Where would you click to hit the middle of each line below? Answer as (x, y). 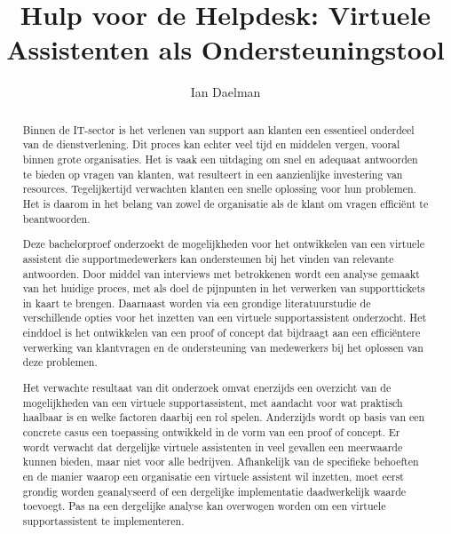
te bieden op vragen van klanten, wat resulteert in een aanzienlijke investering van (213, 174)
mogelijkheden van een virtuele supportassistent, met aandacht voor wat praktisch (213, 402)
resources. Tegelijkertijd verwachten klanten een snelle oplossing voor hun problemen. (219, 189)
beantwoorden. (56, 218)
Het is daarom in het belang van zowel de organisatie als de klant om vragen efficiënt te (225, 203)
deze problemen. (60, 362)
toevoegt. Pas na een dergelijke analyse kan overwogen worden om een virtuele (204, 506)
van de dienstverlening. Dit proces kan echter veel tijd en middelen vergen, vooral (211, 144)
